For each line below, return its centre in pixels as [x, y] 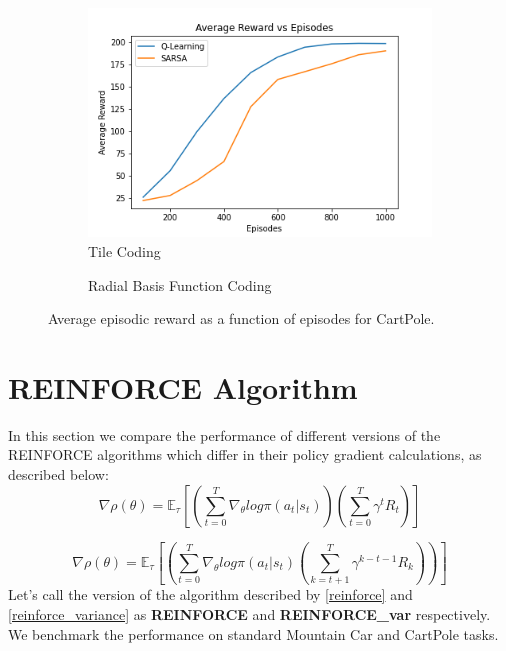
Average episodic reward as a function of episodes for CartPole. [241, 318]
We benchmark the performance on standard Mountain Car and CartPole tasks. [253, 633]
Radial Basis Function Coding [180, 284]
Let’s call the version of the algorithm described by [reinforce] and [210, 594]
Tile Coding [124, 250]
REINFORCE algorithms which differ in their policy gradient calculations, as [245, 454]
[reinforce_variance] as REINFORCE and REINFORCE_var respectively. [249, 613]
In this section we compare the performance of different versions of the [224, 434]
